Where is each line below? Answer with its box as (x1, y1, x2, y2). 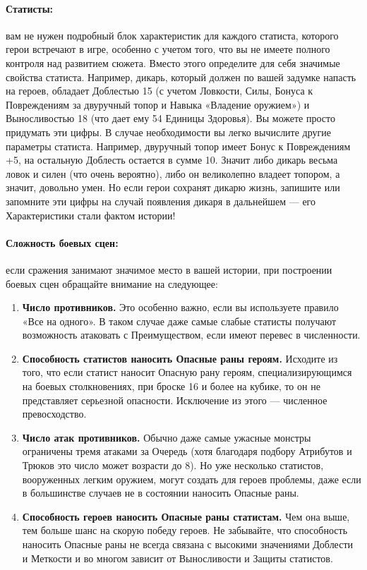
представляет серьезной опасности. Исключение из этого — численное (22, 392, 327, 407)
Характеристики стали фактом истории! (6, 207, 176, 222)
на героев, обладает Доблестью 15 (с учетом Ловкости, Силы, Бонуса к (6, 83, 313, 98)
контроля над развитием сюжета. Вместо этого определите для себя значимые (6, 55, 340, 70)
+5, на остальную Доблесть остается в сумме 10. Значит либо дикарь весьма (6, 152, 338, 167)
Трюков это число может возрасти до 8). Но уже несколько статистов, (22, 458, 324, 473)
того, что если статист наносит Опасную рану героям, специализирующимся (22, 365, 352, 380)
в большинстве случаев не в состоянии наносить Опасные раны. (22, 485, 299, 500)
